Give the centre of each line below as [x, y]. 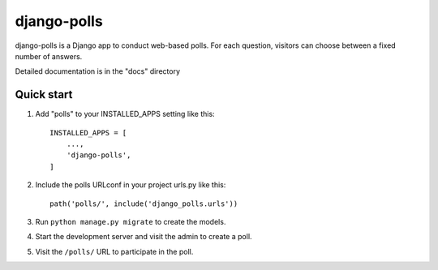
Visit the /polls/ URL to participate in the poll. [114, 251]
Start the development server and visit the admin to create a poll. [144, 237]
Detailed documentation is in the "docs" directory [98, 71]
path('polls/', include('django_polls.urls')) [144, 204]
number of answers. [49, 56]
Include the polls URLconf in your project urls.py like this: [131, 185]
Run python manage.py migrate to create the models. [131, 221]
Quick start [44, 94]
